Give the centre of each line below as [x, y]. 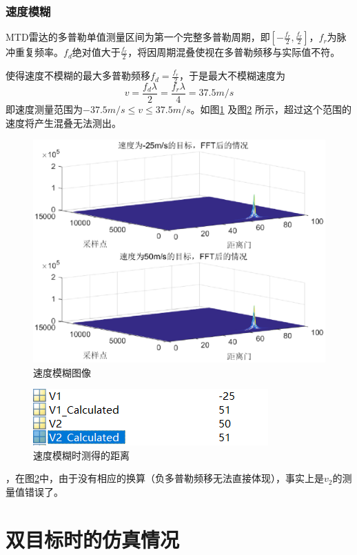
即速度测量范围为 [44, 109]
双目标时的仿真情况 [93, 539]
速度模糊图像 [62, 372]
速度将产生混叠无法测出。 [63, 122]
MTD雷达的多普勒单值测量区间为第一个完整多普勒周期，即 [138, 37]
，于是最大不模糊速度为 [232, 75]
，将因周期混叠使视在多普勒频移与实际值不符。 [234, 52]
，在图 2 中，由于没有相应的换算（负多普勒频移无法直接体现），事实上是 [165, 478]
